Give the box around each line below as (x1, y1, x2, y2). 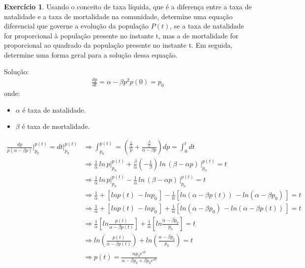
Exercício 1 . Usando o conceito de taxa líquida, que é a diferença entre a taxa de (4, 1, 252, 11)
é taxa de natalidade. (22, 104, 86, 115)
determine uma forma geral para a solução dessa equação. (4, 49, 178, 60)
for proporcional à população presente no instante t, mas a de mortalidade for (4, 30, 239, 40)
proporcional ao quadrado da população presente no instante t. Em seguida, (4, 40, 233, 50)
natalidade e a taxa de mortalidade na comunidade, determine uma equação (4, 11, 233, 21)
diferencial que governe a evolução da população (4, 21, 149, 31)
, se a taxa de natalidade (170, 21, 244, 31)
